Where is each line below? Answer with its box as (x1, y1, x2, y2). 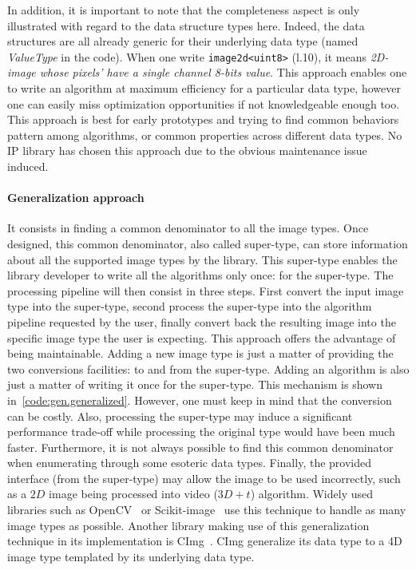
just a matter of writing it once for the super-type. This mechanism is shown (7, 376, 382, 393)
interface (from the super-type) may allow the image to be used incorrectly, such (7, 469, 401, 486)
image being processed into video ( (49, 485, 218, 502)
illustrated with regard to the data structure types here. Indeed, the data (7, 17, 365, 34)
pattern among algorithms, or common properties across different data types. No (7, 126, 402, 143)
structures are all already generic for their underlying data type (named (7, 33, 359, 49)
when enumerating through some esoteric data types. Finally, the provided (7, 454, 371, 471)
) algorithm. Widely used (250, 485, 373, 502)
